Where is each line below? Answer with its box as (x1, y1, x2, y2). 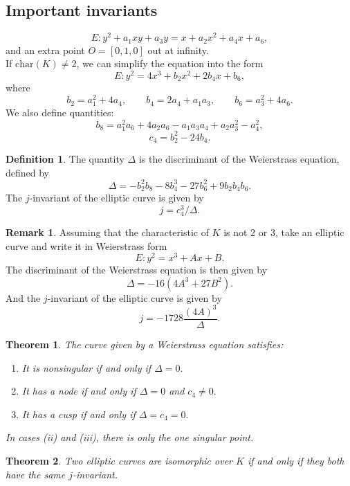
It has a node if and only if (21, 384, 136, 398)
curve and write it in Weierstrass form (6, 238, 167, 253)
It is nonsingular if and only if (21, 360, 151, 375)
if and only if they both (247, 453, 344, 468)
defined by (6, 165, 50, 179)
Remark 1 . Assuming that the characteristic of (6, 225, 209, 240)
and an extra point (6, 42, 85, 57)
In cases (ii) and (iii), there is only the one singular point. (6, 430, 254, 444)
